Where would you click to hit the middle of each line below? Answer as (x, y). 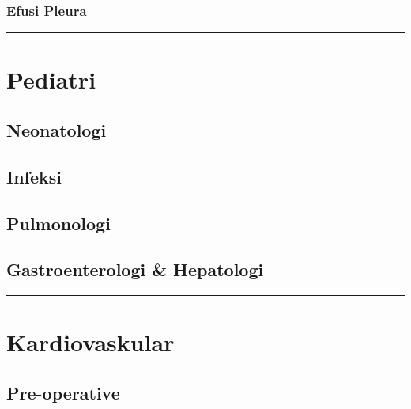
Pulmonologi (58, 223)
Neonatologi (57, 129)
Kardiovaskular (90, 342)
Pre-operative (63, 392)
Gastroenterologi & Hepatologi (135, 269)
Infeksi (34, 176)
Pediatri (51, 80)
